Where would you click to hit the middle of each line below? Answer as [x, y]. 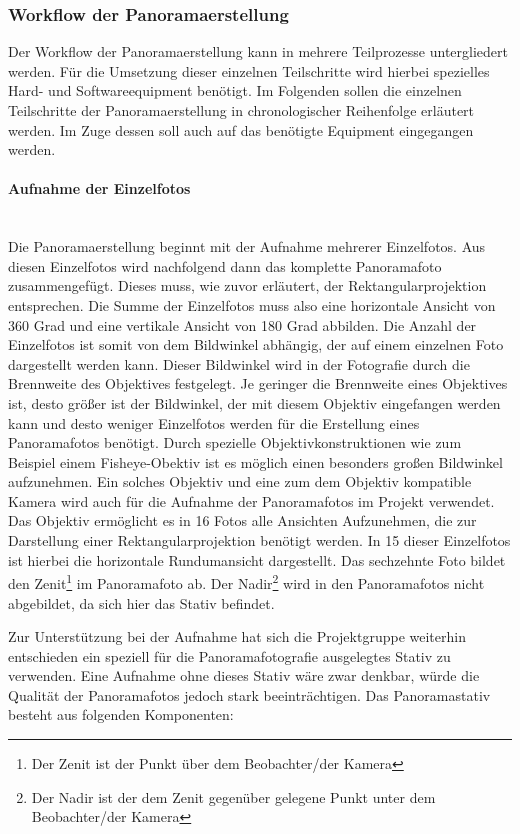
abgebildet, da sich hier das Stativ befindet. [141, 602]
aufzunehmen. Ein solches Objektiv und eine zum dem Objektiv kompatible [240, 481]
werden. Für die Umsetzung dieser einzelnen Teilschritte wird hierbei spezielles [249, 70]
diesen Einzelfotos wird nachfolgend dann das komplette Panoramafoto [225, 265]
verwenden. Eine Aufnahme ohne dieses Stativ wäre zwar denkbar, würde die [244, 675]
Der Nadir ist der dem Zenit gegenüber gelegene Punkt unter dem [233, 796]
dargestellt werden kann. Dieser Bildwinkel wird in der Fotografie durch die [239, 363]
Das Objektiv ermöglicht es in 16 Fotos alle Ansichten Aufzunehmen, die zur [242, 520]
